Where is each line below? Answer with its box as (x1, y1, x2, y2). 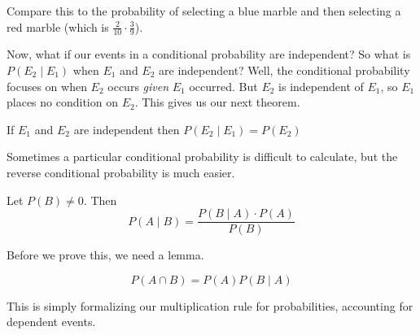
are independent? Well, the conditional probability (159, 62, 410, 79)
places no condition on (7, 94, 118, 111)
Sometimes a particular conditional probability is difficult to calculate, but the (7, 148, 398, 165)
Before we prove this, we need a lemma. (7, 246, 204, 263)
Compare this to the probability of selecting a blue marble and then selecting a (7, 2, 401, 19)
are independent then (73, 120, 180, 137)
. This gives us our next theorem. (134, 94, 300, 111)
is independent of (278, 77, 364, 94)
